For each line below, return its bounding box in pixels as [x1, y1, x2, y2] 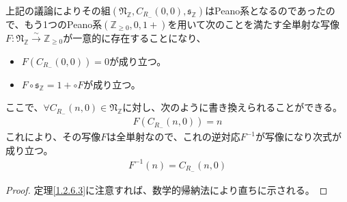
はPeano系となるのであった [205, 3, 326, 17]
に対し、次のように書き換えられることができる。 [122, 100, 342, 114]
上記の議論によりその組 [5, 3, 111, 17]
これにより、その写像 [5, 129, 101, 144]
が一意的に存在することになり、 [63, 31, 206, 45]
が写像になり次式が [255, 129, 342, 144]
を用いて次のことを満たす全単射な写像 [167, 17, 340, 31]
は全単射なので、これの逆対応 [107, 129, 240, 144]
